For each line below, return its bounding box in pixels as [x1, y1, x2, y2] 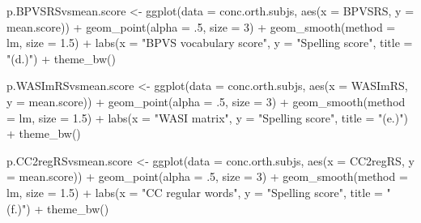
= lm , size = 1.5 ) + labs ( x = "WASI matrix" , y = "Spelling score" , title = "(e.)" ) [6, 109, 408, 126]
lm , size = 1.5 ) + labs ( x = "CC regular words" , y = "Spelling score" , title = [6, 183, 383, 200]
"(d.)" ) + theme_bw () [6, 49, 116, 66]
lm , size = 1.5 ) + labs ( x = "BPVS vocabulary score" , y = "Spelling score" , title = [6, 34, 413, 51]
